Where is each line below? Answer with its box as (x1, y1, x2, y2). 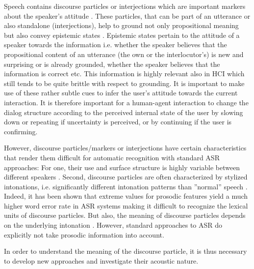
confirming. (4, 126, 38, 136)
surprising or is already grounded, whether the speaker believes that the (4, 59, 220, 69)
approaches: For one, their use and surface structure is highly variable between (4, 162, 240, 172)
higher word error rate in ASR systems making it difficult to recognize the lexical (4, 200, 248, 210)
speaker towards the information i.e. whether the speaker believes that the (4, 39, 227, 50)
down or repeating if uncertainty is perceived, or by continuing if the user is (4, 117, 232, 127)
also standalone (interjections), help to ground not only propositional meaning (4, 20, 239, 30)
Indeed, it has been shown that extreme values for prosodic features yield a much (4, 191, 248, 201)
